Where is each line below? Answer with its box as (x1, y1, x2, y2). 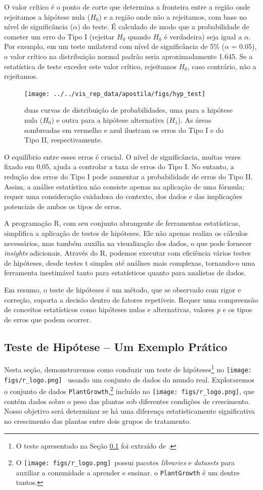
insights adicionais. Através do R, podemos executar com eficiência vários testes (4, 248, 251, 258)
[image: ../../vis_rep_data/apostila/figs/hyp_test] (24, 90, 205, 97)
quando (128, 31, 151, 41)
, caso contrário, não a (187, 61, 256, 71)
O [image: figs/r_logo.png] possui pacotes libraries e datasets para (16, 457, 235, 468)
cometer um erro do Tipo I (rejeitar (4, 31, 115, 41)
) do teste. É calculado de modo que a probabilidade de (77, 21, 249, 32)
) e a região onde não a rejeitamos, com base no (99, 11, 247, 22)
